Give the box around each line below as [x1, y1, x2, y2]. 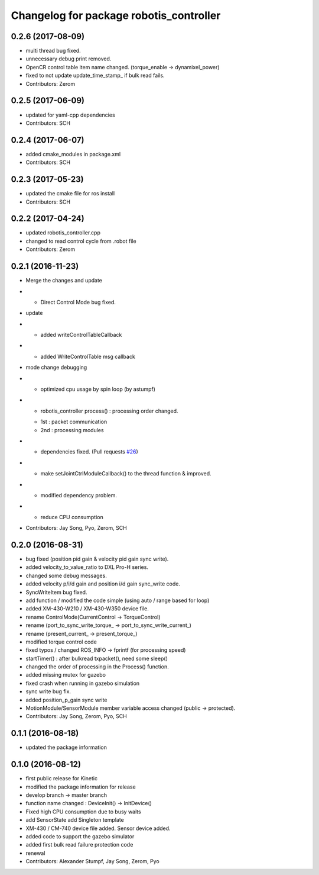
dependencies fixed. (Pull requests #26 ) [40, 448, 138, 455]
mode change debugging [25, 364, 87, 371]
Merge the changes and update [25, 277, 103, 284]
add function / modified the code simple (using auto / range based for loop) [25, 597, 210, 604]
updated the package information [25, 744, 108, 751]
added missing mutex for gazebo [25, 671, 106, 678]
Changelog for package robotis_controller [11, 9, 221, 22]
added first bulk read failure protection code [25, 841, 134, 848]
